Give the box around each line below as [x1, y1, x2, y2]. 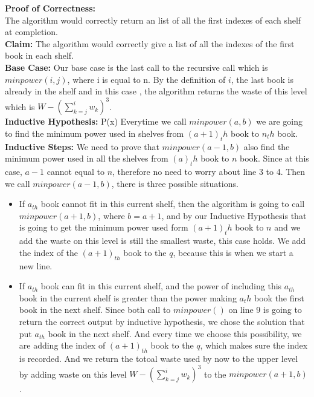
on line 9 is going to [228, 303, 302, 316]
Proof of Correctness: [5, 2, 96, 14]
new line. [19, 259, 53, 272]
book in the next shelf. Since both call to [19, 303, 171, 316]
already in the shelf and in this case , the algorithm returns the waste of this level [5, 85, 307, 97]
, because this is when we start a [173, 246, 293, 258]
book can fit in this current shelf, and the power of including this [40, 280, 282, 292]
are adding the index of [19, 339, 106, 352]
